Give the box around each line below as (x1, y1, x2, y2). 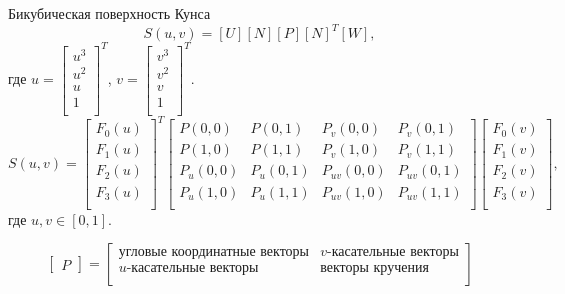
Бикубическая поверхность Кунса (8, 3, 211, 23)
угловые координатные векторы (118, 244, 309, 259)
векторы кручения (320, 260, 429, 275)
